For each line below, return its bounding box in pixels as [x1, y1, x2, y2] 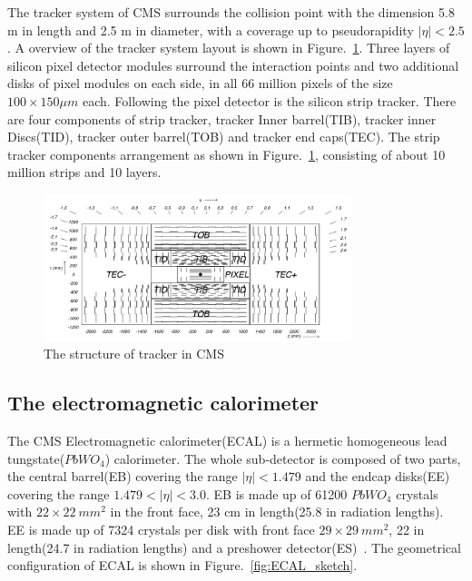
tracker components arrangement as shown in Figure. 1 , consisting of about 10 [7, 144, 446, 163]
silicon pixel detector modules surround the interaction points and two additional [7, 55, 459, 74]
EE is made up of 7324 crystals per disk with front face [7, 519, 315, 538]
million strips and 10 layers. [7, 162, 162, 182]
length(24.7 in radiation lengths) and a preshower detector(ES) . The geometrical [7, 537, 461, 556]
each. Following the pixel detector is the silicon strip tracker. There [82, 91, 457, 110]
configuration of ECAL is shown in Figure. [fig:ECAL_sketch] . [7, 556, 358, 575]
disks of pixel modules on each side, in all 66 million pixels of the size [7, 74, 393, 93]
